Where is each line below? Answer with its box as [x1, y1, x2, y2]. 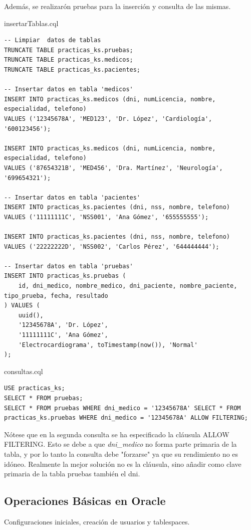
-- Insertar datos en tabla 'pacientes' [4, 194, 141, 201]
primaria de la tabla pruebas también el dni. [4, 468, 140, 479]
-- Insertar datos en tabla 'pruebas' [4, 262, 133, 270]
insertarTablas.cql [4, 18, 59, 28]
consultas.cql [4, 366, 43, 376]
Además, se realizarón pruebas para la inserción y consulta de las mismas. [4, 1, 231, 11]
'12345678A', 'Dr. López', [18, 321, 108, 329]
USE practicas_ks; [4, 385, 65, 392]
